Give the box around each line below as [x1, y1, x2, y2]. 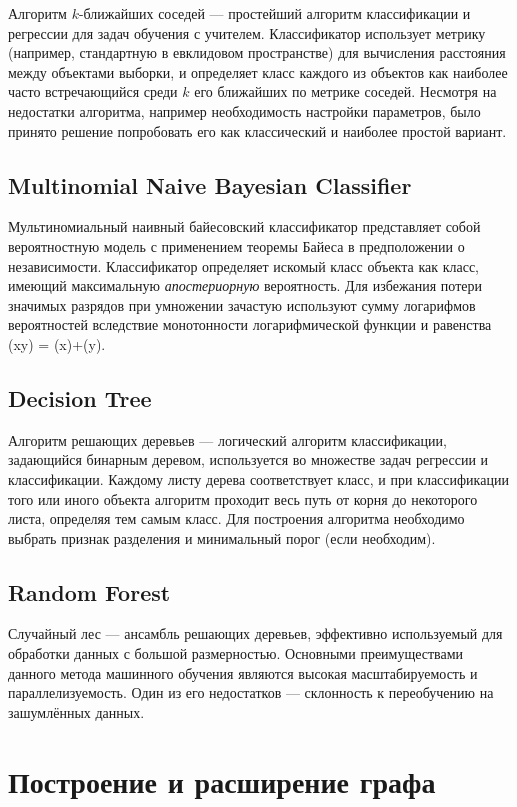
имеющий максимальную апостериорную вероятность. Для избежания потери [8, 275, 482, 296]
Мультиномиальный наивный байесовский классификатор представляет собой [8, 216, 481, 237]
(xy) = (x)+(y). [8, 333, 106, 354]
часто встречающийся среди [8, 81, 178, 102]
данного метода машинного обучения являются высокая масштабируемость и [8, 662, 478, 683]
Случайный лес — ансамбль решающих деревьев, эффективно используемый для [8, 623, 503, 644]
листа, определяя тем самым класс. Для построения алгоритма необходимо [8, 508, 465, 529]
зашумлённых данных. [8, 701, 145, 722]
